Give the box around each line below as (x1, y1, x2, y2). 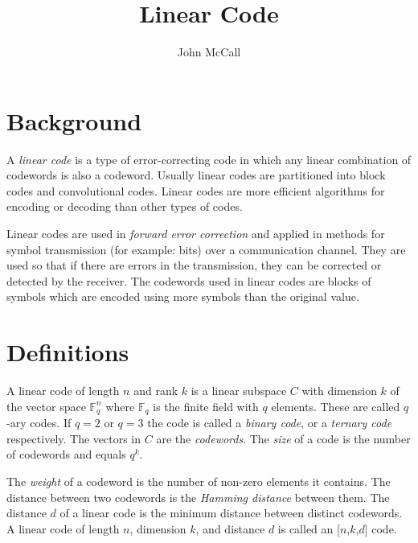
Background (6, 104, 142, 137)
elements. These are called (271, 397, 400, 414)
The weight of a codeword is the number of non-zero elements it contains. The (6, 472, 391, 489)
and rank (133, 382, 178, 399)
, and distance (195, 520, 265, 537)
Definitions (6, 335, 129, 368)
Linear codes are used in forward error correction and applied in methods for (6, 225, 385, 242)
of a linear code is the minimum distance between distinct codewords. (59, 504, 403, 521)
